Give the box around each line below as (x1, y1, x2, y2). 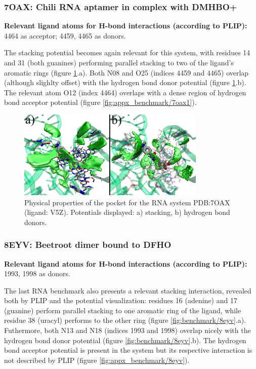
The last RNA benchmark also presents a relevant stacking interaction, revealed (4, 285, 251, 296)
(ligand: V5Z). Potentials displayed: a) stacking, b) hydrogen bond (24, 207, 230, 217)
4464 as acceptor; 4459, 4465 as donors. (4, 30, 126, 41)
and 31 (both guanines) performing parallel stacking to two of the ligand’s (4, 57, 234, 67)
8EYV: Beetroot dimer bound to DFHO (4, 238, 172, 251)
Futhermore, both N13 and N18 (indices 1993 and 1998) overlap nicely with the (4, 325, 251, 336)
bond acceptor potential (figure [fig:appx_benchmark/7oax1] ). (4, 97, 197, 107)
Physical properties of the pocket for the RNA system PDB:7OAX (24, 197, 230, 207)
